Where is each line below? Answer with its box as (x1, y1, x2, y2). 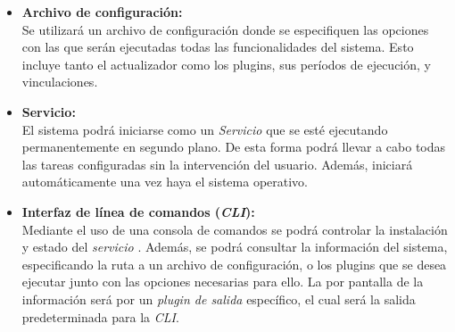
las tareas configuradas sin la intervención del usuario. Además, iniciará (21, 154, 413, 173)
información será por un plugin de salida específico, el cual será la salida (21, 289, 416, 308)
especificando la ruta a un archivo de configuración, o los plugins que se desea (21, 254, 447, 273)
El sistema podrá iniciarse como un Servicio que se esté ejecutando (21, 120, 388, 138)
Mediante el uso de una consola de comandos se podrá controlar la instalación (21, 220, 448, 238)
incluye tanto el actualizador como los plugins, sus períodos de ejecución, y (21, 54, 431, 73)
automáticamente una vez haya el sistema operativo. (21, 172, 309, 191)
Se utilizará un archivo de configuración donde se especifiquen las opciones (21, 20, 429, 38)
